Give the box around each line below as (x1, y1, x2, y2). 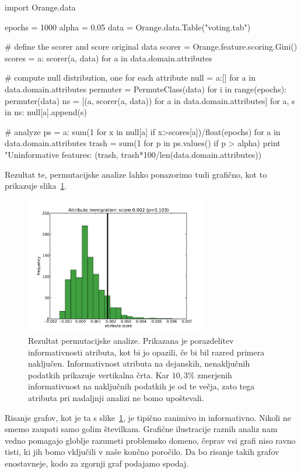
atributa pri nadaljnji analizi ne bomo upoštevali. (28, 392, 204, 404)
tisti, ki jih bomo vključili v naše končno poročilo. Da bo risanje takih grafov (5, 446, 279, 458)
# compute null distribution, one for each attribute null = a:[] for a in (5, 71, 256, 84)
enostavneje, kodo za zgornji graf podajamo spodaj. (5, 457, 189, 469)
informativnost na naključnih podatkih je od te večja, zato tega (28, 380, 255, 392)
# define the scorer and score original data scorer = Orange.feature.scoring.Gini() (5, 40, 297, 53)
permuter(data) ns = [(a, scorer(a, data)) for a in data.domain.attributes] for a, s (5, 94, 295, 106)
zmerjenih (197, 368, 232, 381)
